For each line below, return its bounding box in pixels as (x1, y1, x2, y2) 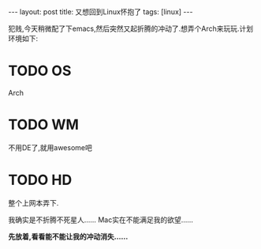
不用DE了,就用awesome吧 (8, 142, 92, 152)
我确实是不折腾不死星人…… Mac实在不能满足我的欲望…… (8, 215, 193, 224)
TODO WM (8, 116, 79, 134)
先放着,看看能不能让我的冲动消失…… (8, 232, 129, 241)
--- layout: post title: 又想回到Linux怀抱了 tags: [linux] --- (8, 7, 193, 17)
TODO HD (8, 172, 73, 189)
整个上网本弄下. (8, 198, 59, 207)
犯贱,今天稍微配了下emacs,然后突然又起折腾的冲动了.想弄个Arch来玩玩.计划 (8, 24, 254, 33)
